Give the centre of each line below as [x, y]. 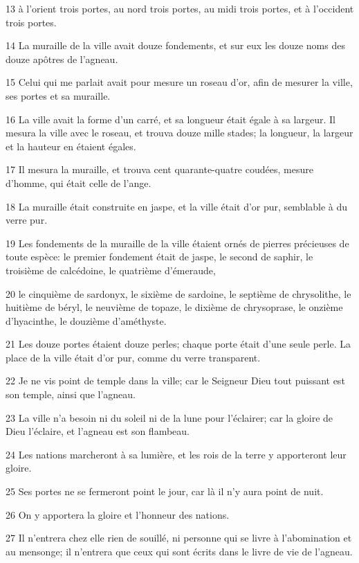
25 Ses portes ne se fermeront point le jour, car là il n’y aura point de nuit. [165, 491]
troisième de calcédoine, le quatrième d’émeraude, [111, 270]
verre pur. [27, 220]
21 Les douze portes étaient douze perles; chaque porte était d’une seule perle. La [178, 344]
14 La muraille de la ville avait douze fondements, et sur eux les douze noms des [175, 45]
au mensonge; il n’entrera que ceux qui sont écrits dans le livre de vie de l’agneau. [179, 551]
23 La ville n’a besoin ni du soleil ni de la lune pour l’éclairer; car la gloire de [169, 417]
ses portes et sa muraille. [58, 95]
